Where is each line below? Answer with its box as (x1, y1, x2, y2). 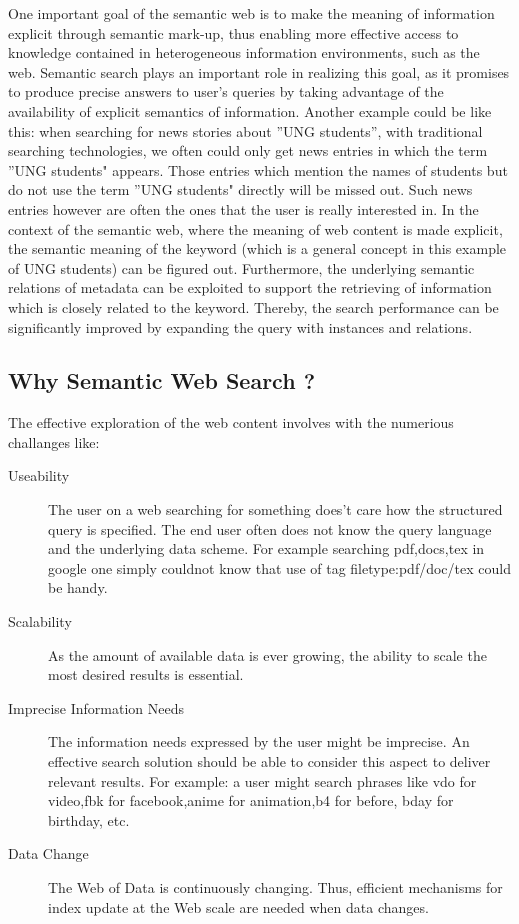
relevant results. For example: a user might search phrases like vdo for (48, 770, 477, 791)
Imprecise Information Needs (8, 697, 184, 718)
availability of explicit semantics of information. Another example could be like (8, 100, 492, 121)
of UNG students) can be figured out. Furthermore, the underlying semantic (8, 257, 475, 278)
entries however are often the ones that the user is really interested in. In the (8, 198, 479, 219)
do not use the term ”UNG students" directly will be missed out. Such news (8, 179, 473, 200)
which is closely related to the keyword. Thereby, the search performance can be (8, 296, 499, 317)
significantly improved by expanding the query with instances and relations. (8, 316, 473, 337)
